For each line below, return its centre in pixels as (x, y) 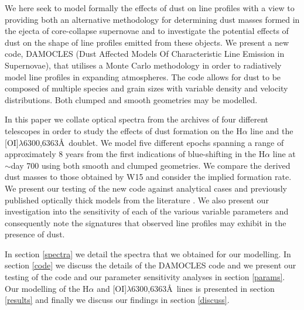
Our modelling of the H (47, 288)
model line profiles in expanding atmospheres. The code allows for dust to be (143, 76)
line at (284, 154)
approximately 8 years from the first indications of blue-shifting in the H (135, 154)
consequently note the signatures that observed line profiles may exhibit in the (146, 222)
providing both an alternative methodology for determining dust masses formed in (152, 19)
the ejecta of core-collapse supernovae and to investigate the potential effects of (147, 31)
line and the (272, 130)
